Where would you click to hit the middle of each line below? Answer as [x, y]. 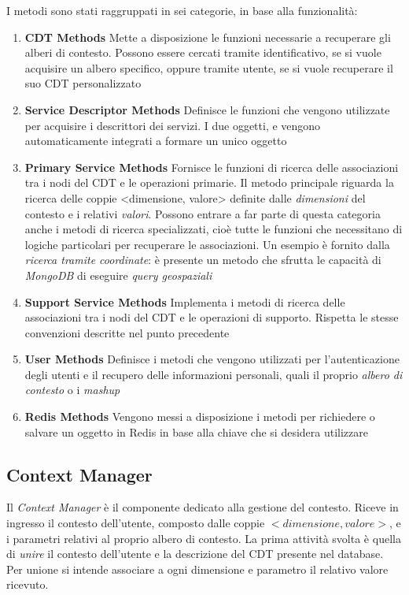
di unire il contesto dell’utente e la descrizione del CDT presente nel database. [195, 554]
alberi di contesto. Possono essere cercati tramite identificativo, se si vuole [203, 52]
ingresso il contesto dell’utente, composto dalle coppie [136, 523]
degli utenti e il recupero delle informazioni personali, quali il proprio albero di [214, 374]
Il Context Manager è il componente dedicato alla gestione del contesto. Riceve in [203, 507]
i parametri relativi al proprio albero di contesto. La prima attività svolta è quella [204, 538]
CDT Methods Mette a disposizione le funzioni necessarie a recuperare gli [208, 37]
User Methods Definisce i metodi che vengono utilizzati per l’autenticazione [212, 359]
